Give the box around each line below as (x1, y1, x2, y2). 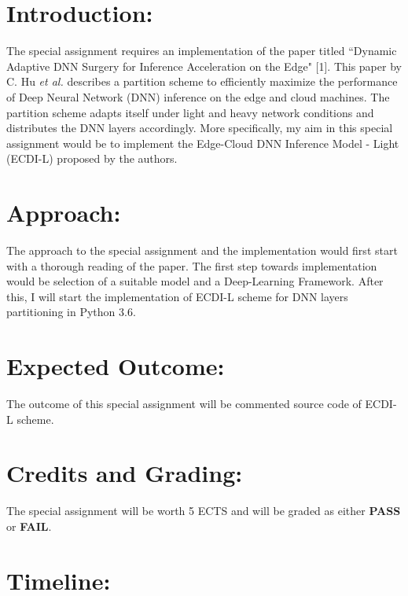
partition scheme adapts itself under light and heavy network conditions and (6, 104, 374, 120)
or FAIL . (6, 518, 52, 534)
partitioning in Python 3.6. (6, 304, 136, 320)
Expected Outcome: (6, 350, 225, 382)
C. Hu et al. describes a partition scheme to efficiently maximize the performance (6, 73, 398, 90)
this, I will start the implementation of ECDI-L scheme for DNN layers (6, 288, 348, 304)
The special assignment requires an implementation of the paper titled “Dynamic (6, 42, 397, 59)
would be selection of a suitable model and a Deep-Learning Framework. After (6, 273, 384, 289)
